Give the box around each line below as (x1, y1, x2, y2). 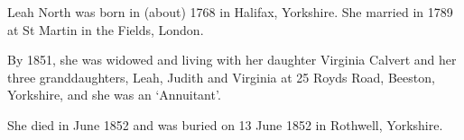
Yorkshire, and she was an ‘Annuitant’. (7, 85, 221, 104)
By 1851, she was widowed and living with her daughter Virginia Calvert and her (7, 50, 457, 69)
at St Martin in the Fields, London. (7, 20, 204, 39)
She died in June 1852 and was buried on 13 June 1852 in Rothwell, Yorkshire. (7, 115, 443, 134)
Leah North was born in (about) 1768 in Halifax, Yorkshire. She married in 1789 (7, 3, 453, 21)
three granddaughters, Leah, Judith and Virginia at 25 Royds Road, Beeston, (7, 67, 435, 86)
